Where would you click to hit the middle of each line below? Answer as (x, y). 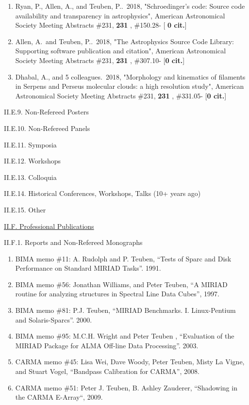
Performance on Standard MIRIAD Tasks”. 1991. (88, 268)
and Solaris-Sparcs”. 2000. (54, 319)
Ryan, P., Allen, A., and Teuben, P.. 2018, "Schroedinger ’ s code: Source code (130, 6)
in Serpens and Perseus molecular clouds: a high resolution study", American (130, 86)
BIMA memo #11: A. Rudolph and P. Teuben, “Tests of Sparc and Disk (123, 258)
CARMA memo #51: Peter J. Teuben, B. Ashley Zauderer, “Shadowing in (126, 387)
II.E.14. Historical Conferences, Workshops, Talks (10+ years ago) (102, 193)
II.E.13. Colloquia (30, 177)
